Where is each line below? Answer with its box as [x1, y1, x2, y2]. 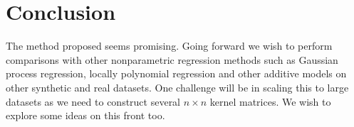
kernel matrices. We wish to [209, 94, 331, 109]
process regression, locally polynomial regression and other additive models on [6, 66, 347, 81]
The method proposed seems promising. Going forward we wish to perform [6, 38, 333, 53]
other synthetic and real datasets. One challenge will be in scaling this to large [6, 79, 349, 94]
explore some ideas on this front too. [6, 108, 165, 123]
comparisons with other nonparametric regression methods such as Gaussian [6, 52, 338, 67]
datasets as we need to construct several [6, 94, 181, 109]
